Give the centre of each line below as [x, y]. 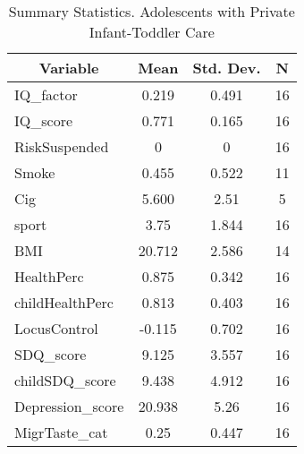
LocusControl [56, 328]
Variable [69, 68]
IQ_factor [46, 94]
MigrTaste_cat [61, 432]
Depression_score [69, 406]
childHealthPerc [64, 302]
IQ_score [44, 120]
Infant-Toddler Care [152, 32]
